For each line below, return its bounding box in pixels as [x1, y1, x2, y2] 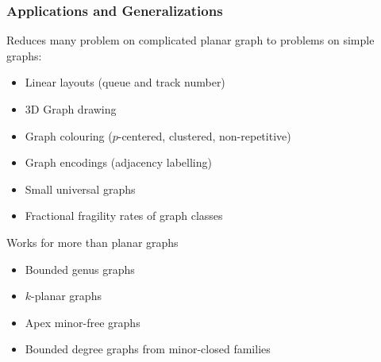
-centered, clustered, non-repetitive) [117, 127, 291, 144]
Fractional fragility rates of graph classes [25, 207, 223, 224]
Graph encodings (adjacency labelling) [25, 154, 212, 171]
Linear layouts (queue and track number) [25, 74, 225, 90]
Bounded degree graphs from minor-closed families [25, 341, 271, 357]
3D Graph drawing [25, 101, 117, 117]
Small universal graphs [25, 180, 136, 197]
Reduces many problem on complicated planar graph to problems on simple [6, 32, 375, 48]
